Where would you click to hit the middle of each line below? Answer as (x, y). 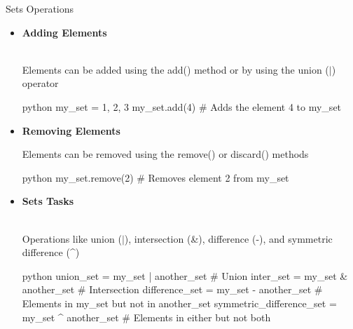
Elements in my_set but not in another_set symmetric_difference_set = (179, 303)
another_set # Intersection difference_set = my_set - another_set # (172, 289)
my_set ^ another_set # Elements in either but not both (146, 317)
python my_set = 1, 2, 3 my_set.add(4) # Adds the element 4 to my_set (182, 106)
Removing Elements (71, 130)
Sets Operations (40, 8)
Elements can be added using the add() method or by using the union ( (175, 69)
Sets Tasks (48, 201)
